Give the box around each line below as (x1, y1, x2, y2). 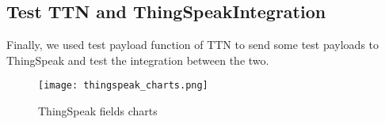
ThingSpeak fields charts (38, 103, 158, 119)
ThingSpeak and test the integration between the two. (6, 51, 269, 68)
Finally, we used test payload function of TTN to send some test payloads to (6, 36, 379, 53)
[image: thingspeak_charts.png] (38, 80, 208, 92)
